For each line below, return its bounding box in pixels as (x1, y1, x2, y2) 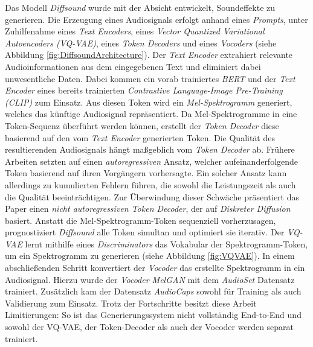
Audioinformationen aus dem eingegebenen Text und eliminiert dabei (5, 60, 261, 72)
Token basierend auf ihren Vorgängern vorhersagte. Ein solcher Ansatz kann (5, 167, 287, 179)
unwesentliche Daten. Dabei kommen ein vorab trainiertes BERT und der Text (5, 72, 295, 84)
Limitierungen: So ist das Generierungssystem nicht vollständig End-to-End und (5, 308, 302, 321)
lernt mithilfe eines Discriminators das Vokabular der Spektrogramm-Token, (25, 237, 308, 250)
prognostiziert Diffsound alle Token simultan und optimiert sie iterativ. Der (5, 226, 285, 238)
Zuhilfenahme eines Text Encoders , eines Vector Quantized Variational (5, 25, 265, 37)
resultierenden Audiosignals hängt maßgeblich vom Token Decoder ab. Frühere (5, 143, 295, 156)
